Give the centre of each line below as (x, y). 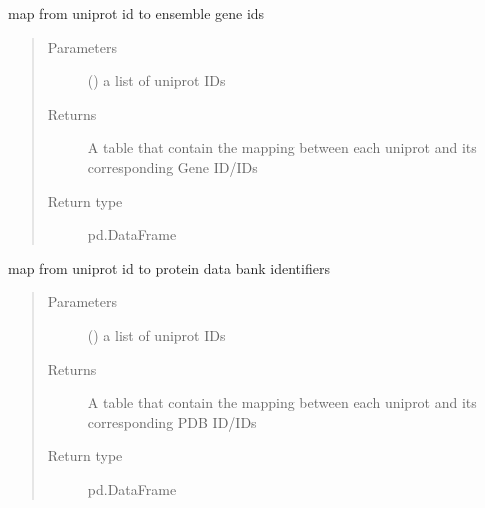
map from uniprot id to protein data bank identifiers (169, 267)
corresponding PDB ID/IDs (172, 421)
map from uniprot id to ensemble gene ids (136, 13)
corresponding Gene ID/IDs (172, 166)
